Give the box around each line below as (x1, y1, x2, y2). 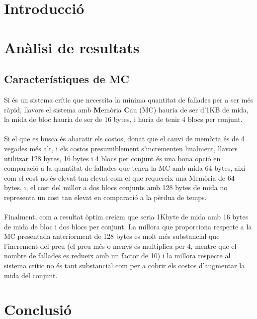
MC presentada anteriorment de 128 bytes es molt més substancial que (4, 231, 220, 241)
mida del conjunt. (4, 270, 58, 280)
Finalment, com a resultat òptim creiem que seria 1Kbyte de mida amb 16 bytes (4, 212, 249, 222)
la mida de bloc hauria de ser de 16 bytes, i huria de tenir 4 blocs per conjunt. (4, 114, 243, 124)
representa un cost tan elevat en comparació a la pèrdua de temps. (4, 192, 207, 202)
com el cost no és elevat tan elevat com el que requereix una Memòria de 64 (4, 172, 235, 183)
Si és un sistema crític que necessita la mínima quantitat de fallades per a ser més (4, 94, 254, 105)
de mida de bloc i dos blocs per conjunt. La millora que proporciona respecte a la (4, 221, 252, 231)
